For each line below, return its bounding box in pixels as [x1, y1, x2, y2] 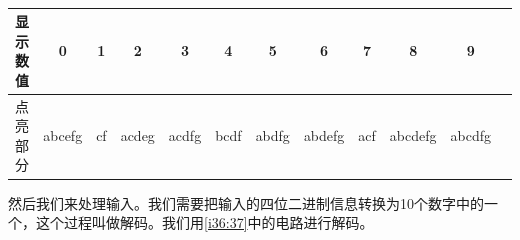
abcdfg [450, 125, 491, 146]
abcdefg [389, 125, 437, 146]
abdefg [303, 125, 345, 146]
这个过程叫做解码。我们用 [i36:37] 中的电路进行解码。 [35, 212, 374, 233]
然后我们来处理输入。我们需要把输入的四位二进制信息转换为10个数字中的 [8, 192, 484, 213]
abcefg [43, 125, 83, 146]
